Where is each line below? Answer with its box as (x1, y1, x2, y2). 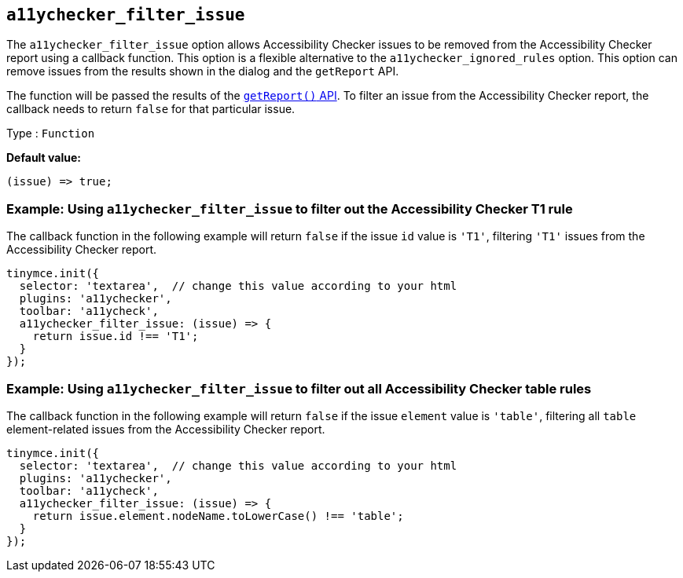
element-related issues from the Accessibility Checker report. (6, 422, 325, 436)
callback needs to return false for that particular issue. (6, 102, 296, 116)
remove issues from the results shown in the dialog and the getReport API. (6, 64, 399, 79)
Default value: (6, 151, 81, 165)
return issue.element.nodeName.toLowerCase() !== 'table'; (32, 509, 404, 522)
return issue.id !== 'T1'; (32, 330, 199, 343)
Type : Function (6, 126, 95, 141)
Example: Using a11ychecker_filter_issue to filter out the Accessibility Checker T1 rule (6, 200, 573, 217)
